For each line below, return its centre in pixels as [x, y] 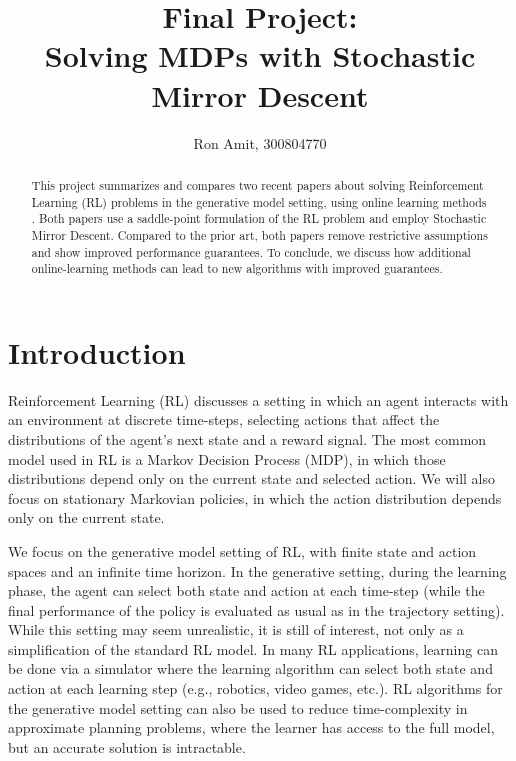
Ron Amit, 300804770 [260, 142]
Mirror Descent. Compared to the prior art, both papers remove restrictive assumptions [259, 234]
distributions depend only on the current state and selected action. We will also [252, 478]
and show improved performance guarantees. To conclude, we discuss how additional [251, 251]
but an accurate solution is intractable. [127, 746]
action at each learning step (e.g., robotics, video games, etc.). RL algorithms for [255, 688]
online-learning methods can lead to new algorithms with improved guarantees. [237, 268]
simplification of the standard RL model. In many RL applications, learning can [253, 648]
